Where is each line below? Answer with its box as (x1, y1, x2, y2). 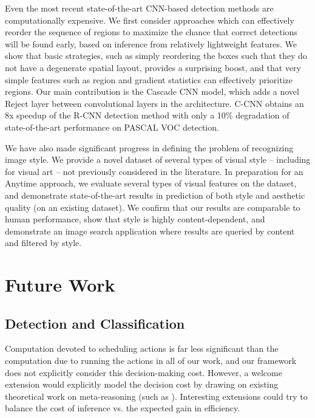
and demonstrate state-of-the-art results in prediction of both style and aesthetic (5, 188, 305, 201)
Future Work (5, 272, 115, 297)
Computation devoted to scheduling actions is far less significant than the (5, 342, 279, 355)
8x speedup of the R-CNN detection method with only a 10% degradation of (5, 109, 290, 122)
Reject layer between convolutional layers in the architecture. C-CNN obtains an (5, 97, 304, 109)
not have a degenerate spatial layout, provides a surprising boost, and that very (5, 61, 301, 74)
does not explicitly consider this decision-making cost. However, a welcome (5, 366, 282, 379)
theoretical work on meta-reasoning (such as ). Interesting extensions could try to (5, 389, 308, 402)
